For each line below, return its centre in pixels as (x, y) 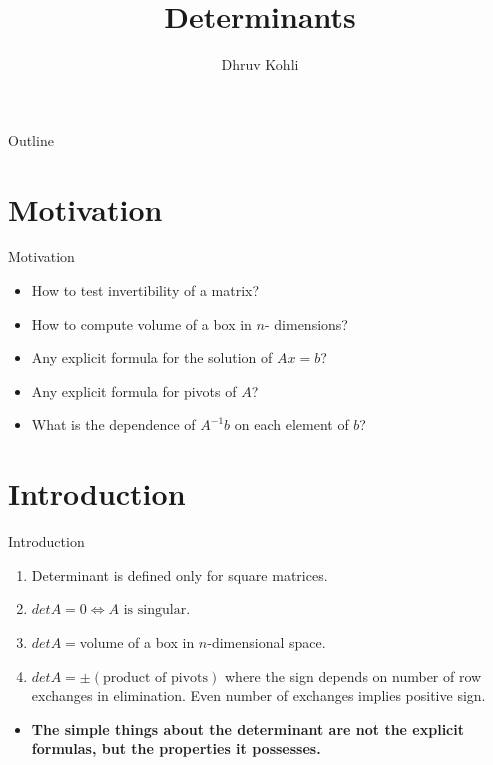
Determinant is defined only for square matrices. (179, 574)
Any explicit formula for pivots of (134, 390)
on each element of (291, 424)
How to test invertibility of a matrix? (145, 290)
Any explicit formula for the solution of (152, 357)
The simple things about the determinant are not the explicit (247, 728)
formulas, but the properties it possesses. (176, 748)
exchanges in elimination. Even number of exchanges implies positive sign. (258, 695)
